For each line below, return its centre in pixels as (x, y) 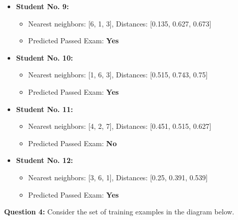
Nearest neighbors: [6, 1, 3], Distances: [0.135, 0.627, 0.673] (120, 23)
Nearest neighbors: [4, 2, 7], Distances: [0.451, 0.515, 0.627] (120, 126)
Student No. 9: (42, 6)
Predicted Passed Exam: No (72, 143)
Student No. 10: (44, 57)
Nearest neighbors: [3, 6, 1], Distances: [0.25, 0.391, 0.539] (118, 177)
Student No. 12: (44, 160)
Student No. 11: (44, 109)
